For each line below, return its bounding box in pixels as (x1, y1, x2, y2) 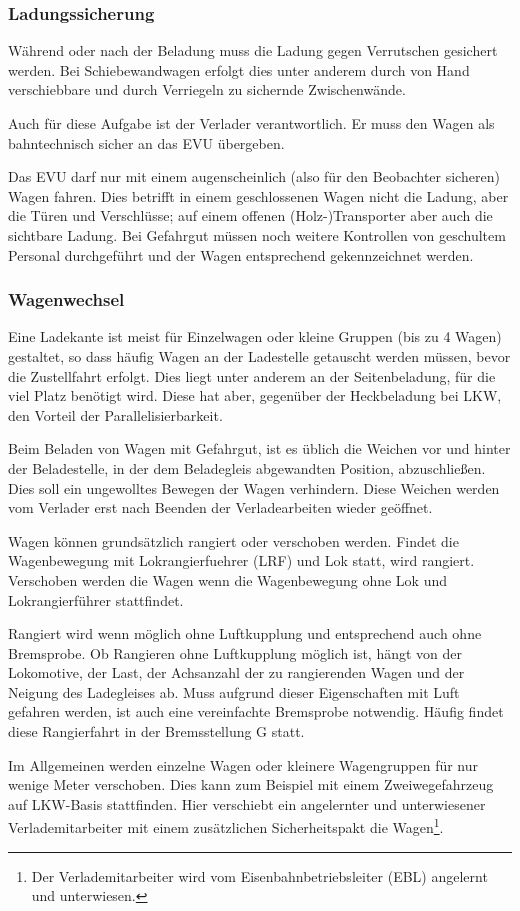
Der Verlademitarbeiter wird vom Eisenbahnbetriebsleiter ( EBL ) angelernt (31, 865, 488, 886)
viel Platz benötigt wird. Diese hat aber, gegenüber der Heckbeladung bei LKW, (8, 385, 502, 406)
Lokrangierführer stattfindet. (8, 589, 184, 610)
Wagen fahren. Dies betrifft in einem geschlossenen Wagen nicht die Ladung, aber (8, 185, 509, 206)
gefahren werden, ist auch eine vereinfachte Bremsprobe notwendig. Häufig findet (8, 701, 504, 722)
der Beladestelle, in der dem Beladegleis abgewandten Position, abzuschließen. (8, 457, 486, 478)
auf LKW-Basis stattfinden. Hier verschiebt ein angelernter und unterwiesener (8, 793, 486, 814)
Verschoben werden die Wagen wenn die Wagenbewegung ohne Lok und (8, 569, 448, 590)
